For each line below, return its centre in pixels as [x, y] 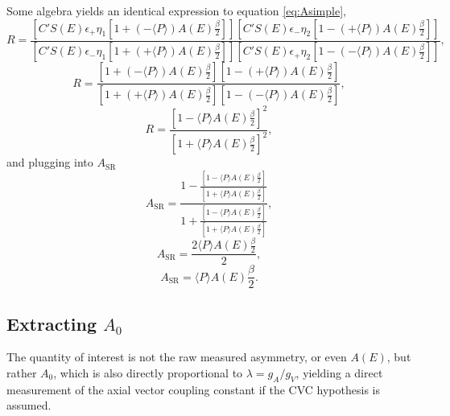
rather [22, 372]
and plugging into [50, 162]
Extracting [52, 323]
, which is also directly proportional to [148, 372]
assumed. [29, 405]
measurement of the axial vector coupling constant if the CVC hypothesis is [193, 389]
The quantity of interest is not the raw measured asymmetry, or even [177, 357]
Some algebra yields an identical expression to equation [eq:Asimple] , [176, 10]
